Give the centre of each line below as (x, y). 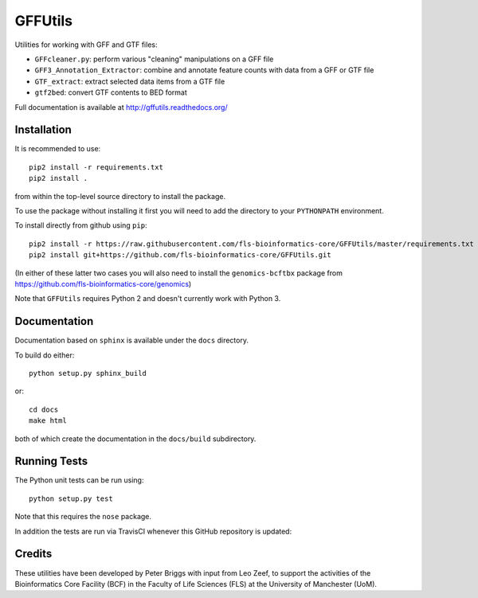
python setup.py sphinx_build (88, 373)
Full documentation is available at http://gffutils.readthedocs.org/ (121, 107)
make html (48, 421)
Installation (43, 130)
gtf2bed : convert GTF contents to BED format (111, 92)
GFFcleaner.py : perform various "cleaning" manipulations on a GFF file (154, 59)
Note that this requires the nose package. (83, 517)
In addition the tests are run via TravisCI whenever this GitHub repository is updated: (153, 531)
